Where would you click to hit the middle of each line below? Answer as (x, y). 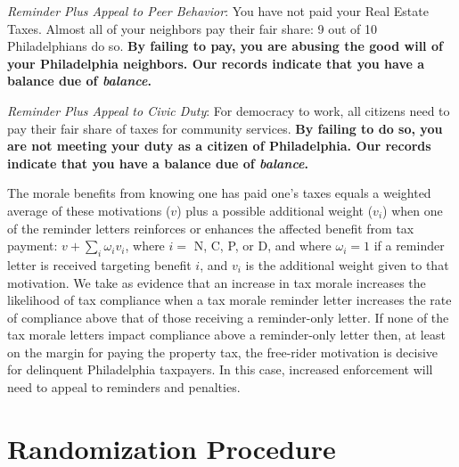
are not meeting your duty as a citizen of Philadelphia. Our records (219, 146)
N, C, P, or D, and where (262, 246)
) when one (413, 210)
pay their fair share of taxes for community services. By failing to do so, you (225, 128)
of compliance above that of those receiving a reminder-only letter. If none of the (228, 317)
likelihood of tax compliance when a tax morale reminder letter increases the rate (229, 300)
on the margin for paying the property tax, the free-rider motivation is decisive (223, 352)
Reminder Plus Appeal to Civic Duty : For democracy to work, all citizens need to (229, 110)
